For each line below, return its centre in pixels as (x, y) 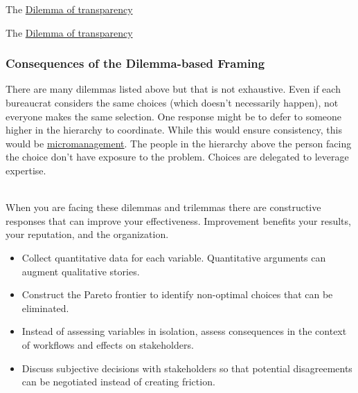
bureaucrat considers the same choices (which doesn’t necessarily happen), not (172, 102)
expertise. (26, 170)
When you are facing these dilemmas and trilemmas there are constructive (163, 207)
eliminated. (45, 308)
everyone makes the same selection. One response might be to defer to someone (174, 116)
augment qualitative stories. (81, 271)
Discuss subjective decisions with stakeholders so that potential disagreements (187, 368)
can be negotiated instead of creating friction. (118, 382)
